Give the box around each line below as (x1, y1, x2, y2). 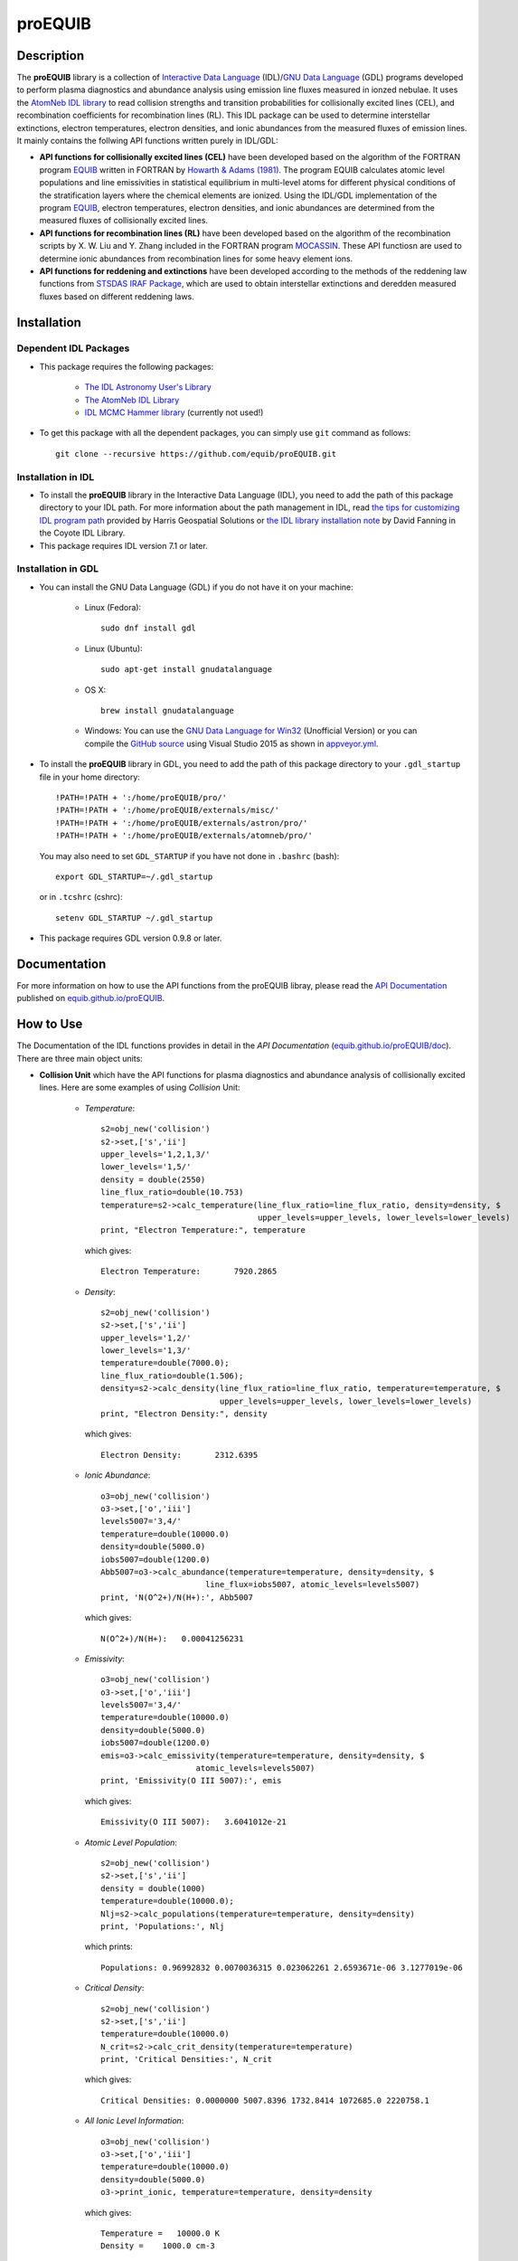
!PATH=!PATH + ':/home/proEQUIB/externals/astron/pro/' (55, 818, 308, 828)
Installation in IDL (16, 470, 95, 483)
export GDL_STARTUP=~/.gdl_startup (55, 871, 213, 882)
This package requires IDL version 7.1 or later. (39, 540, 208, 551)
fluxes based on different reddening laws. (39, 290, 194, 302)
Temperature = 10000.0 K (100, 2228, 221, 2238)
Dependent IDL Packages (16, 342, 130, 355)
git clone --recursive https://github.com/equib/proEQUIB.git (55, 449, 337, 459)
